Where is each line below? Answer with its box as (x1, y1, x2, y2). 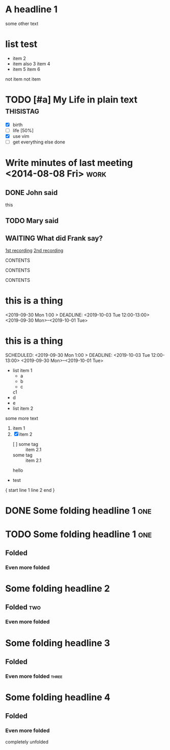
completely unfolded (5, 739, 49, 745)
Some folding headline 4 (5, 692, 110, 703)
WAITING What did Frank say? (5, 234, 103, 243)
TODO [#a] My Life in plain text (5, 94, 137, 106)
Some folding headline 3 (5, 637, 110, 649)
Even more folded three (5, 672, 63, 680)
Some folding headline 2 (5, 583, 110, 594)
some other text (5, 20, 39, 27)
